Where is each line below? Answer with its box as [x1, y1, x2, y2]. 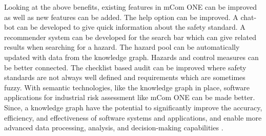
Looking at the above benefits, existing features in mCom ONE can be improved [4, 2, 257, 12]
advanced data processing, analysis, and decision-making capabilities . [4, 122, 223, 133]
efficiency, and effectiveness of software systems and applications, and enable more [4, 112, 262, 123]
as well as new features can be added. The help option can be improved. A [4, 11, 238, 22]
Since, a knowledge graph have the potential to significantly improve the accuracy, [4, 102, 262, 112]
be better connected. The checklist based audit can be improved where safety [4, 62, 247, 72]
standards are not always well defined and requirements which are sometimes [4, 72, 245, 83]
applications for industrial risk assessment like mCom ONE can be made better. [4, 92, 255, 103]
